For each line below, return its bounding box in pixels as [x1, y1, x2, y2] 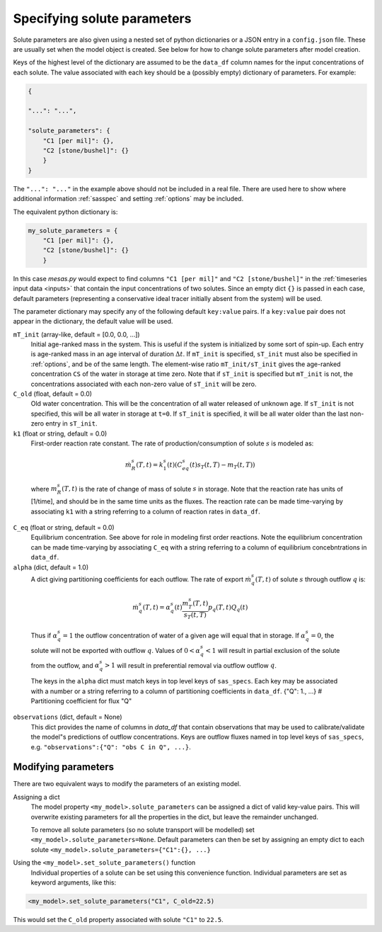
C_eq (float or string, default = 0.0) [13, 523, 115, 531]
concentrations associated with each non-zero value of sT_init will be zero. [30, 380, 257, 388]
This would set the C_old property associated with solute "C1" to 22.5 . [13, 915, 224, 924]
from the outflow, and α [30, 661, 100, 669]
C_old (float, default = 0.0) [13, 390, 92, 398]
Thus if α [30, 631, 58, 640]
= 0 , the [311, 631, 335, 640]
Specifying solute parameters [13, 11, 192, 26]
